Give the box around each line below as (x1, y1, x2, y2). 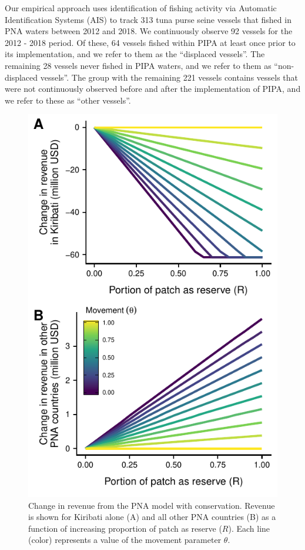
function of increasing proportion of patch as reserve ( (28, 522, 222, 534)
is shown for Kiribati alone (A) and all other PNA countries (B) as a (28, 511, 276, 523)
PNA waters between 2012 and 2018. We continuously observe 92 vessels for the (5, 25, 293, 37)
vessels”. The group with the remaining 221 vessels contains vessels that (40, 71, 299, 83)
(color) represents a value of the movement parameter (28, 534, 222, 546)
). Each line (228, 522, 270, 534)
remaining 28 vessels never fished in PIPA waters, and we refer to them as (5, 59, 272, 71)
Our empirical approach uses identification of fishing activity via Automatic (5, 2, 277, 14)
